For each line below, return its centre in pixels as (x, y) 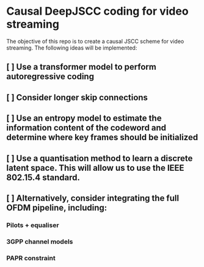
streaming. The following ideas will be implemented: (72, 48)
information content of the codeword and (86, 128)
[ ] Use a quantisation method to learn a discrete (100, 158)
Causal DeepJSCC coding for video (97, 11)
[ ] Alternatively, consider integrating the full (93, 198)
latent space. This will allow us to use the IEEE (95, 167)
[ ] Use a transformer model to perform (82, 67)
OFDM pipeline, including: (57, 207)
